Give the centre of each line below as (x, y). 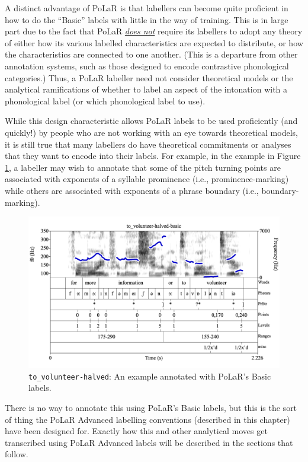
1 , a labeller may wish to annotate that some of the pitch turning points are (143, 167)
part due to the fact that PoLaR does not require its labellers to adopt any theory (154, 31)
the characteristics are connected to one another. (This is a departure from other (151, 54)
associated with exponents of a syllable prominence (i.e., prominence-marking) (147, 179)
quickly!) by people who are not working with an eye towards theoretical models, (151, 132)
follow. (17, 454)
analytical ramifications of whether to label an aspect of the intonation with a (146, 89)
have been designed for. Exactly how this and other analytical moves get (136, 431)
